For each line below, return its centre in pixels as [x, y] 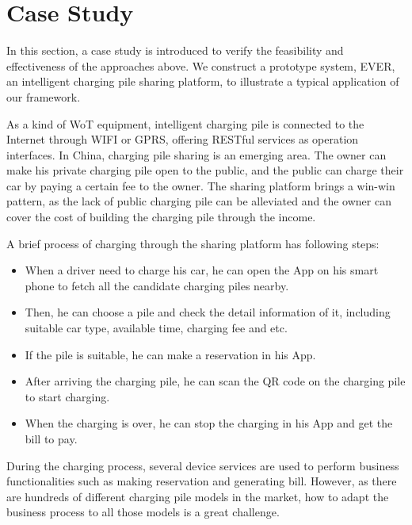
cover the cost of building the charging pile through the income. [161, 217]
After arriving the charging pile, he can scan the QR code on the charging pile [215, 381]
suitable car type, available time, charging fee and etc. [156, 328]
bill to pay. [51, 439]
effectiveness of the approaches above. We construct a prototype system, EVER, [201, 65]
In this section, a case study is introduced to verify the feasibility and [175, 50]
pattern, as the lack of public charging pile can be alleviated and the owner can [199, 201]
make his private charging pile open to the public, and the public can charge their [205, 170]
